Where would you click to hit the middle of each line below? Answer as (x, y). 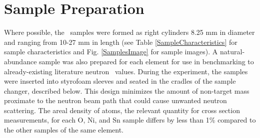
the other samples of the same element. (64, 130)
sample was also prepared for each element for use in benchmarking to (146, 61)
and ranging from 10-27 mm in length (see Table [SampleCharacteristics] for (121, 42)
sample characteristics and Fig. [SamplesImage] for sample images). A (111, 52)
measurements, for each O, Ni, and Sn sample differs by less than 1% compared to (130, 120)
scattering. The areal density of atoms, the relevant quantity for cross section (122, 110)
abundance (20, 61)
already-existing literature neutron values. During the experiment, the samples (126, 71)
